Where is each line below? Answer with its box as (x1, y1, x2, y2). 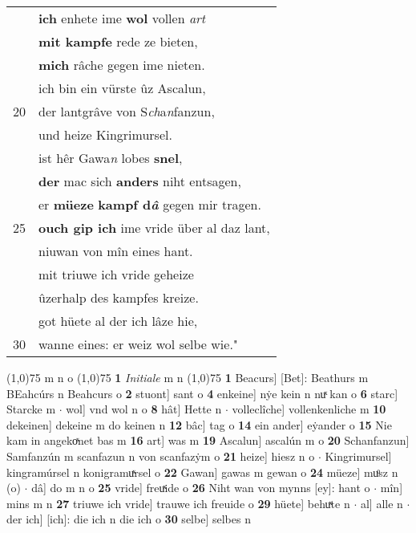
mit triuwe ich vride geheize (38, 265, 194, 283)
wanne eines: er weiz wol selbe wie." (38, 335, 238, 353)
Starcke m (6, 401, 56, 417)
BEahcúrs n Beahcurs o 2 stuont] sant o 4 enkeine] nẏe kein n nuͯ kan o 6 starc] (6, 384, 398, 401)
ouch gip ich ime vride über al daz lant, (38, 218, 270, 237)
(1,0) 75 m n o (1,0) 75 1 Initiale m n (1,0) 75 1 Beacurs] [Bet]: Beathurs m (6, 369, 369, 385)
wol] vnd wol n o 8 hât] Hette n (66, 401, 222, 417)
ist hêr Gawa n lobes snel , (38, 149, 183, 167)
